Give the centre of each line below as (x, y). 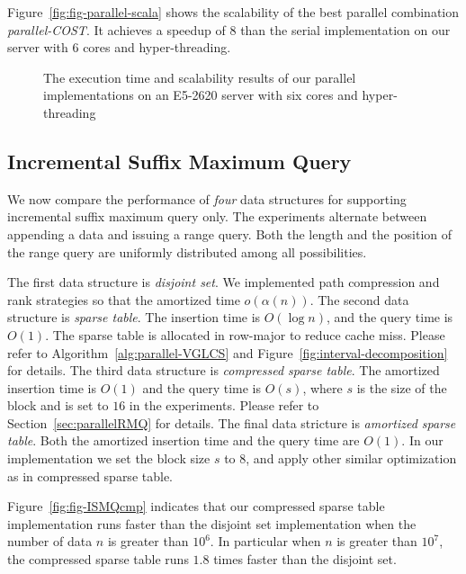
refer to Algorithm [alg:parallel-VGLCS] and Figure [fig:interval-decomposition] (228, 352)
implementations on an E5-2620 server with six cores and (201, 95)
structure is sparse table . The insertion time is (134, 317)
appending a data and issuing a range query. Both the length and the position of (230, 233)
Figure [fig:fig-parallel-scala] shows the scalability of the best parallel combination (233, 12)
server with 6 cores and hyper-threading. (119, 47)
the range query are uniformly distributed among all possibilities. (187, 251)
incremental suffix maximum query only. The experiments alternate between (217, 216)
